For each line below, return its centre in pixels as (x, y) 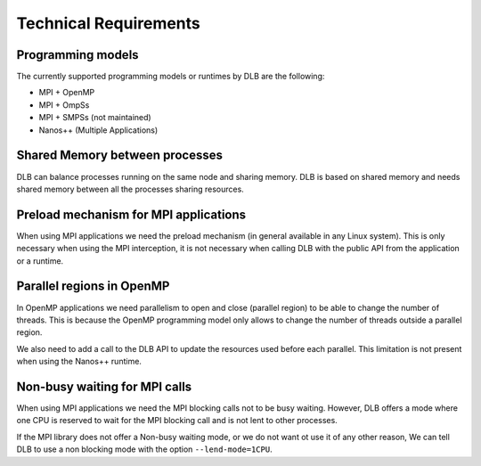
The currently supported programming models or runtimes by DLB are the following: (171, 77)
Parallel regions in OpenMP (93, 286)
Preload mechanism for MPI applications (131, 214)
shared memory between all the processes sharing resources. (130, 189)
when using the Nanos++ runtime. (79, 362)
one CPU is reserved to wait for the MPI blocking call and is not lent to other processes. (177, 421)
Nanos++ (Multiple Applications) (98, 130)
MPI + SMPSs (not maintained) (95, 118)
